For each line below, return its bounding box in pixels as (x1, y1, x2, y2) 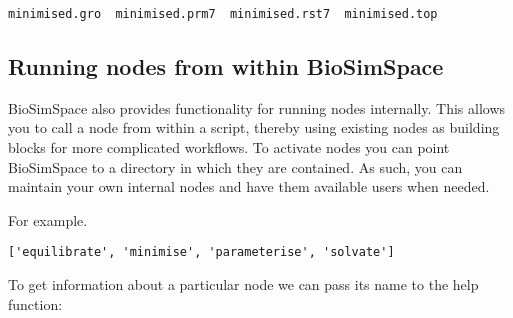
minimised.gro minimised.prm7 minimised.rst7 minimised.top (8, 7, 438, 21)
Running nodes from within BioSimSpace (8, 51, 444, 82)
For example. (8, 209, 88, 230)
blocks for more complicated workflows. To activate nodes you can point (8, 137, 450, 158)
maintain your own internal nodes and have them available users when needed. (8, 176, 490, 197)
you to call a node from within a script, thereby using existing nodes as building (8, 117, 500, 138)
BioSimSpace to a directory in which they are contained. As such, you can (8, 156, 463, 177)
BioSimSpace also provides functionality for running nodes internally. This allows (8, 97, 506, 118)
